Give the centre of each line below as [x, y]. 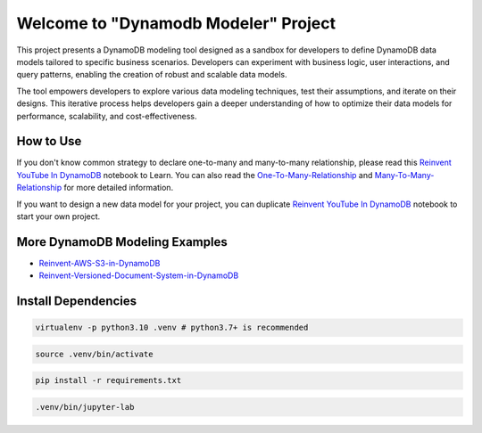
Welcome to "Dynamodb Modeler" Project [176, 23]
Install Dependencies [77, 302]
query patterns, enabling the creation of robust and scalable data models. [152, 75]
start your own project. [58, 216]
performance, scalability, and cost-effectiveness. [107, 116]
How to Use [49, 141]
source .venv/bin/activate [94, 354]
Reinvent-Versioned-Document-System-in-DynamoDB [139, 275]
